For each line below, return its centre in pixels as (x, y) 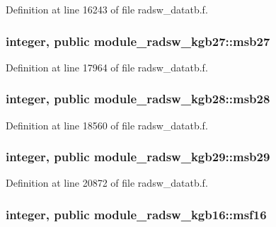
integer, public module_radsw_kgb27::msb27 (138, 41)
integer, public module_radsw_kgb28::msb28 (138, 99)
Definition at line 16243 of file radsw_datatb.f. (107, 9)
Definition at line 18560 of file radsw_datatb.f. (107, 125)
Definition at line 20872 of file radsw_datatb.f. (107, 183)
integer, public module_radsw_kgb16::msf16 (136, 214)
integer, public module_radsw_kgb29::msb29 (138, 157)
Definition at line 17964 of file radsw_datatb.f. (107, 67)
